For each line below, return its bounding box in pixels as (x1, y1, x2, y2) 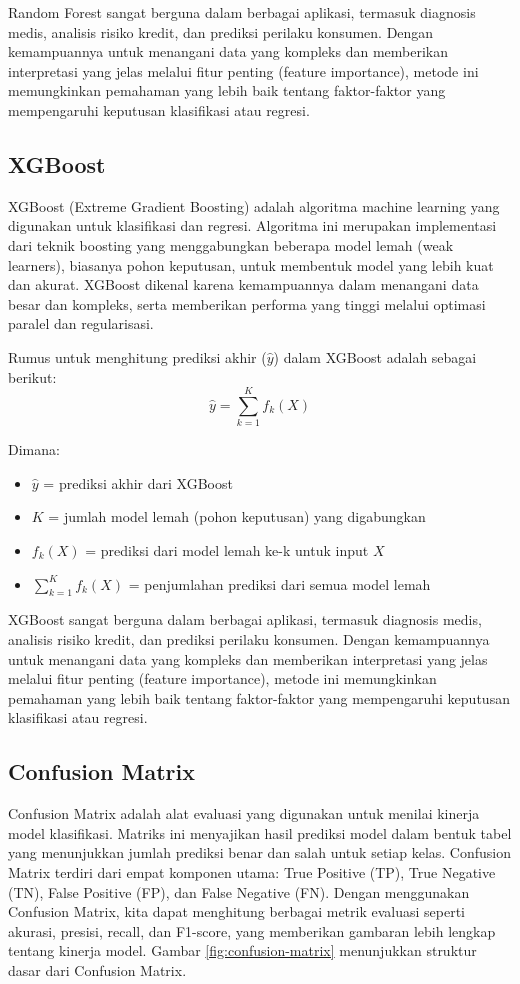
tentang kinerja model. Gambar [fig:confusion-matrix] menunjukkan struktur (8, 940, 477, 961)
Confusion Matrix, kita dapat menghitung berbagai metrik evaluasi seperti (8, 901, 466, 922)
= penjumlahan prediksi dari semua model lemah (128, 573, 431, 594)
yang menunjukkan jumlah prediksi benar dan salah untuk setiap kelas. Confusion (8, 842, 511, 863)
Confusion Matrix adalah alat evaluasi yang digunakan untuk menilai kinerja (8, 803, 480, 824)
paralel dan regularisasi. (8, 313, 154, 334)
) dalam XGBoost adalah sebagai (273, 346, 477, 367)
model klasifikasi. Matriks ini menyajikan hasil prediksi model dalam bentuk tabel (8, 822, 512, 843)
